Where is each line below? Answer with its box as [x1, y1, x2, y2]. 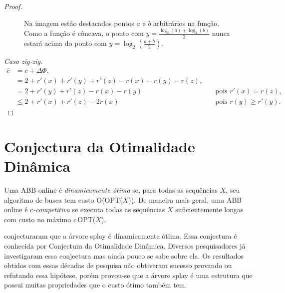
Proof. [4, 1, 22, 11]
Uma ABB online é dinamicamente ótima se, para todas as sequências [4, 185, 218, 195]
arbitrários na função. [153, 17, 220, 28]
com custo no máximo [4, 214, 71, 224]
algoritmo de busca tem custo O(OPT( [4, 194, 123, 205]
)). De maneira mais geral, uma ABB [128, 194, 242, 205]
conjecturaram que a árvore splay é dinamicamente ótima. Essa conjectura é [4, 231, 237, 241]
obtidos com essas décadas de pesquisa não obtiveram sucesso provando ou [4, 260, 232, 271]
